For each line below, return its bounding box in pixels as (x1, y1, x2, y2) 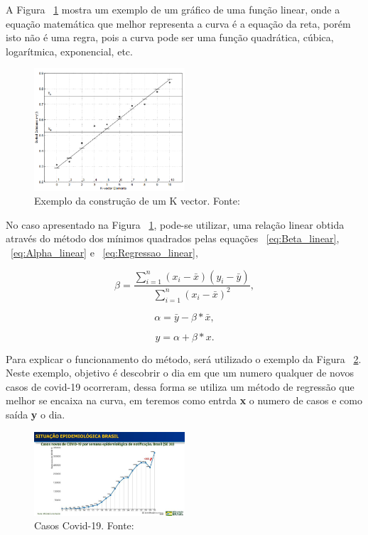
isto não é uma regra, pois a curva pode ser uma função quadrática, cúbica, (6, 30, 334, 45)
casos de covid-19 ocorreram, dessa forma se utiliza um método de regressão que (6, 379, 355, 394)
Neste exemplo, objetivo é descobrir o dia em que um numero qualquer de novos (6, 365, 354, 380)
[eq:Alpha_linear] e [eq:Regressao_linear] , (11, 244, 198, 259)
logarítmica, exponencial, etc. (6, 43, 133, 58)
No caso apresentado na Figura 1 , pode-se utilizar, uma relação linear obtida (6, 217, 345, 232)
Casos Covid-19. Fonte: (34, 518, 134, 533)
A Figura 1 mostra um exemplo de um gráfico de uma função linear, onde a (6, 2, 340, 16)
